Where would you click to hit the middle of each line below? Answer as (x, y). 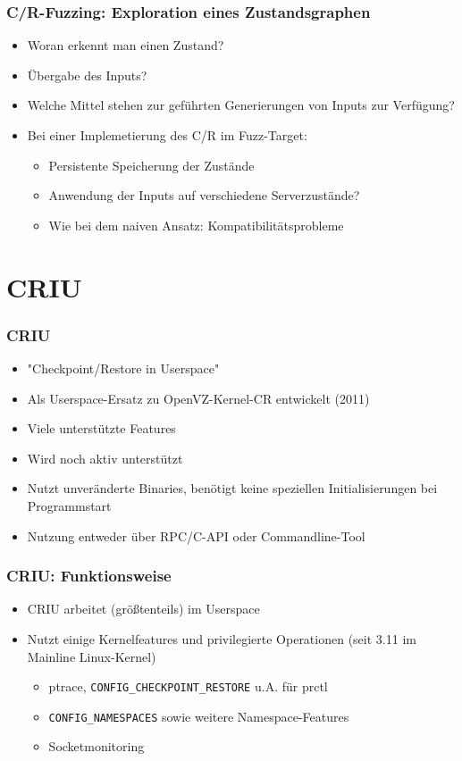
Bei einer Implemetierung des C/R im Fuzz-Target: (167, 135)
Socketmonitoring (97, 746)
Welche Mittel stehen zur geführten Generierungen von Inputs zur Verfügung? (241, 105)
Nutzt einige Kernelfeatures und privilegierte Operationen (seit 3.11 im (222, 638)
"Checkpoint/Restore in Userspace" (123, 368)
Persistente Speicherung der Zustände (151, 165)
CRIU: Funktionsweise (89, 576)
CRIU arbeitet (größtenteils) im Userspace (143, 609)
